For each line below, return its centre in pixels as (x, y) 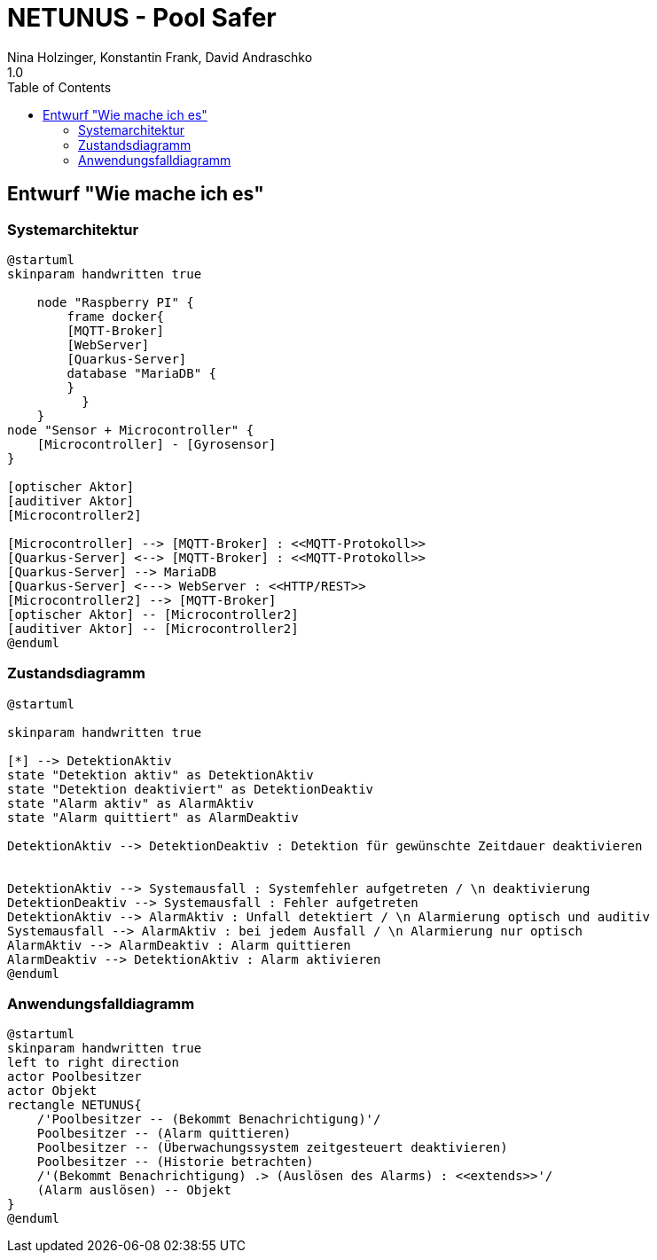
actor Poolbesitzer (74, 1077)
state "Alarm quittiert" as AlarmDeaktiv (153, 817)
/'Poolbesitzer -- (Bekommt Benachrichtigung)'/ (209, 1119)
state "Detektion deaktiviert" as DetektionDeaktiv (191, 789)
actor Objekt (52, 1091)
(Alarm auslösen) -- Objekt (134, 1190)
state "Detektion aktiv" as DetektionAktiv (160, 775)
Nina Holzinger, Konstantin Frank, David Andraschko (160, 57)
